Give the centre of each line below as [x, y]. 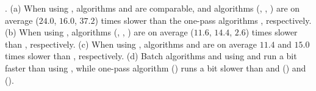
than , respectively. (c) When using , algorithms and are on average [131, 44]
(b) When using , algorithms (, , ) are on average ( [99, 32]
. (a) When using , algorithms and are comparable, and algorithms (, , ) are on [153, 8]
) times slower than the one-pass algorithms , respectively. [203, 20]
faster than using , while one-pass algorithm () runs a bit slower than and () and [156, 67]
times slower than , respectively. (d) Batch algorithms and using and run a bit [151, 56]
